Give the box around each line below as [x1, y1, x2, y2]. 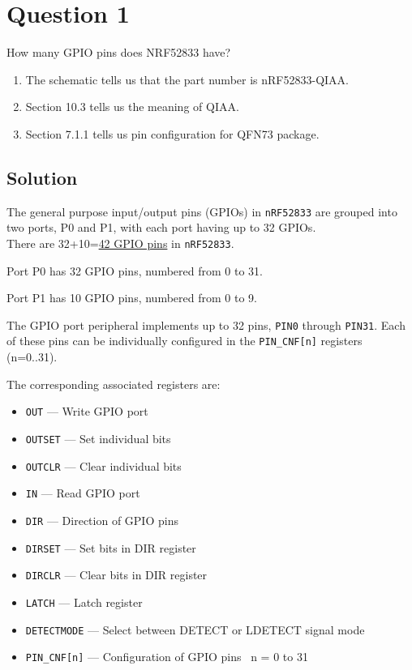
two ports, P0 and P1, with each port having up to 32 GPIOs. [6, 219, 316, 236]
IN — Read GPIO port [25, 484, 140, 501]
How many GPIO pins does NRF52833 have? [6, 44, 231, 61]
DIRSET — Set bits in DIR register [25, 539, 196, 556]
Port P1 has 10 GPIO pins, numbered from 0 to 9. [6, 289, 257, 306]
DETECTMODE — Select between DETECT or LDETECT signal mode [25, 621, 365, 638]
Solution [6, 164, 78, 190]
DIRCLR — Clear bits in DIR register [25, 566, 208, 583]
